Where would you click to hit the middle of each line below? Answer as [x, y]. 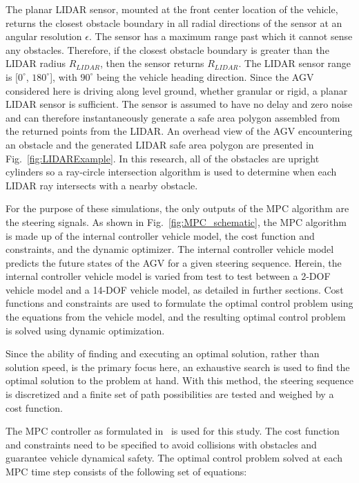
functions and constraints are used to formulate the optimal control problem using [179, 303]
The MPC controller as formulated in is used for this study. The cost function [173, 431]
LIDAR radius [36, 63]
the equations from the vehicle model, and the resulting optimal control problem [176, 317]
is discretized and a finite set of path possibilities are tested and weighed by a [170, 394]
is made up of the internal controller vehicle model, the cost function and [160, 235]
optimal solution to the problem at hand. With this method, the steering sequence [180, 380]
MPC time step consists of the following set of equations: [126, 471]
